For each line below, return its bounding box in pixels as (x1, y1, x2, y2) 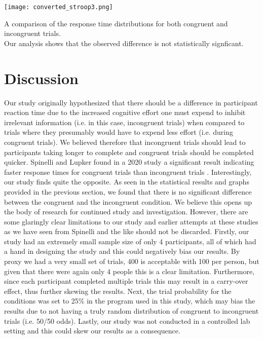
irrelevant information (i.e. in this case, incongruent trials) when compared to (4, 117, 245, 127)
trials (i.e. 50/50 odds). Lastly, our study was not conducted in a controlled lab (4, 315, 250, 326)
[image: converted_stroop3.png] (4, 4, 113, 11)
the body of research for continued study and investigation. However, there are (4, 206, 248, 217)
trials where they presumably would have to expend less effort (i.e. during (4, 127, 234, 137)
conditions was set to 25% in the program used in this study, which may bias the (4, 295, 255, 306)
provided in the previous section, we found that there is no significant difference (4, 186, 252, 197)
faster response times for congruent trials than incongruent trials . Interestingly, (4, 166, 252, 177)
